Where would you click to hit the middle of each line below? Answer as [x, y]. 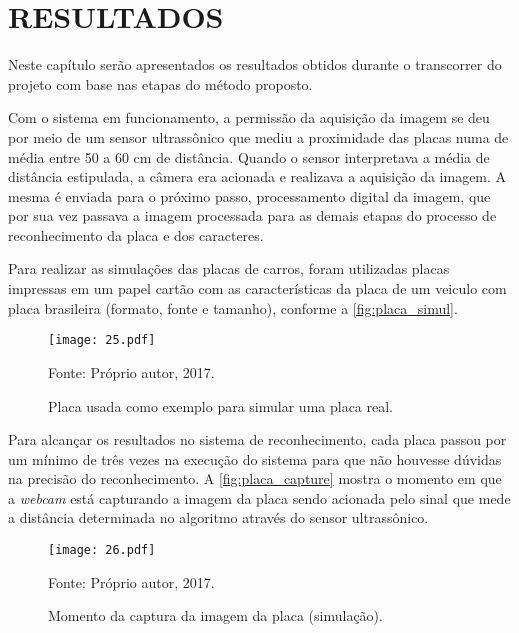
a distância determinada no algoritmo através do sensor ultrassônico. [218, 517]
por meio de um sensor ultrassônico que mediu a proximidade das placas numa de [258, 136]
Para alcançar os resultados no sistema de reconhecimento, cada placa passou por [257, 439]
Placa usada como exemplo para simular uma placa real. [221, 405]
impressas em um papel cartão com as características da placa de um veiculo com [257, 288]
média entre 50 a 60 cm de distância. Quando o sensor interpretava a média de [249, 156]
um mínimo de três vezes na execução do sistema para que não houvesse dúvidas [255, 458]
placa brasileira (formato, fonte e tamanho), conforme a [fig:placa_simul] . [233, 307]
